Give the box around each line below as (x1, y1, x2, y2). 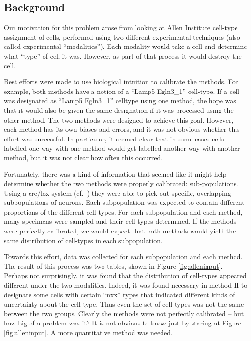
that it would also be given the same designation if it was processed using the (4, 105, 234, 115)
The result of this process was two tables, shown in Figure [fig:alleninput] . (4, 261, 223, 271)
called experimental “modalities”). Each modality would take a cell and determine (4, 41, 247, 51)
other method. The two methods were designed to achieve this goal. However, (4, 114, 234, 124)
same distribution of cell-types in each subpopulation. (4, 235, 162, 245)
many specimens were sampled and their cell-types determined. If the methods (4, 216, 236, 226)
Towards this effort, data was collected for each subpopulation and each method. (4, 251, 243, 262)
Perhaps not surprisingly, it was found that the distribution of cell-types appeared (4, 270, 247, 280)
